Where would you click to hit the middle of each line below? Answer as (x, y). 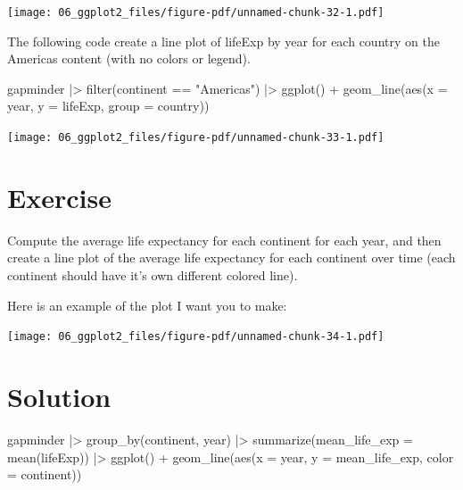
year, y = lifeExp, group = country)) (108, 106)
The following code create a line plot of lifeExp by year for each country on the (223, 41)
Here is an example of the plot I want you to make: (147, 305)
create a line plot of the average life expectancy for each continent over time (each (231, 257)
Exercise (59, 197)
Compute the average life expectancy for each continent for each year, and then (224, 240)
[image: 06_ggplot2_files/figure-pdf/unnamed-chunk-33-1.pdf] (196, 138)
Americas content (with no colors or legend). (129, 58)
